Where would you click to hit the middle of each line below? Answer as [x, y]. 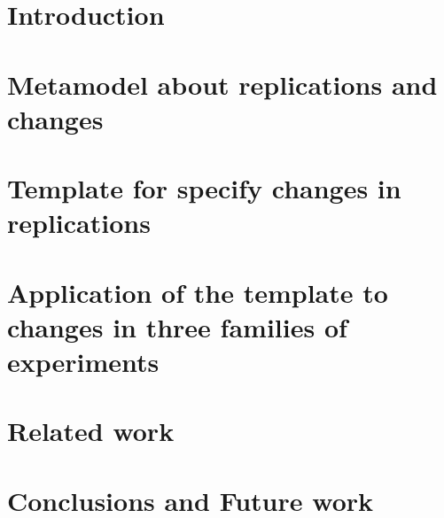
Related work [91, 431]
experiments [83, 362]
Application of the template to [198, 292]
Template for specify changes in [204, 188]
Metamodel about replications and [222, 84]
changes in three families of [177, 326]
